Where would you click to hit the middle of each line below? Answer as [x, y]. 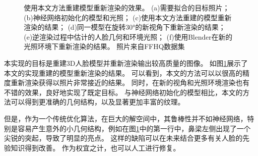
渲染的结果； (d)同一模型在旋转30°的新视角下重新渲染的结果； [125, 27]
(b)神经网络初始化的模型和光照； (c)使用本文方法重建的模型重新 [128, 17]
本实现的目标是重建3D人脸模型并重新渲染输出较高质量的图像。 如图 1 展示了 [126, 63]
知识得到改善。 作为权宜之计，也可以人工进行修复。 [95, 147]
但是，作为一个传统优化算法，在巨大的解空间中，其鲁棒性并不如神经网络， [126, 118]
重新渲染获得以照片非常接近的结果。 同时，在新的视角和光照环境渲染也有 [130, 82]
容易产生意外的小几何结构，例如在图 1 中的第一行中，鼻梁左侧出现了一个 [134, 128]
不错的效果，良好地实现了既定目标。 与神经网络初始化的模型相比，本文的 [123, 92]
